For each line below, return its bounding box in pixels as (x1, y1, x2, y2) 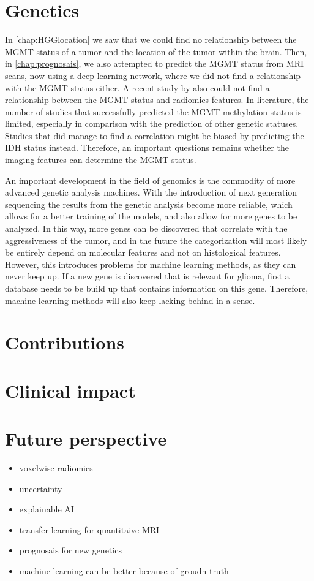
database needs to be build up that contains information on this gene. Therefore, (5, 282, 308, 294)
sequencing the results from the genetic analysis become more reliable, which (5, 197, 293, 210)
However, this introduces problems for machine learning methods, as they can (5, 257, 296, 270)
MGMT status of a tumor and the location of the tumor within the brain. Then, (5, 45, 307, 58)
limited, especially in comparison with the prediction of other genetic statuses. (5, 117, 299, 130)
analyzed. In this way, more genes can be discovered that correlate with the (5, 222, 288, 235)
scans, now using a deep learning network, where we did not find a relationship (5, 69, 301, 82)
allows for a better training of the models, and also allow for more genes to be (5, 210, 297, 222)
